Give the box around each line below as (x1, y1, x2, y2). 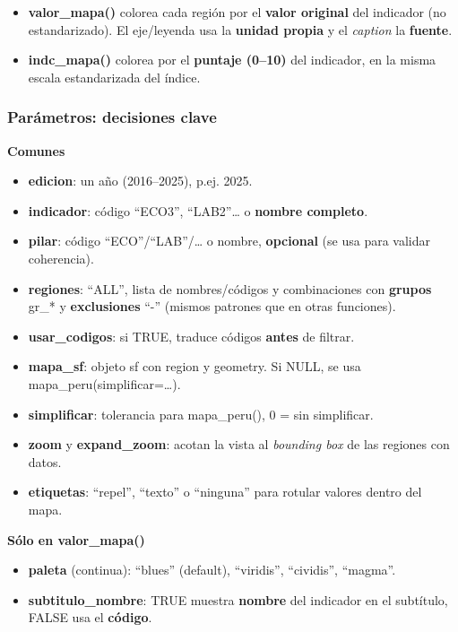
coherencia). (28, 248, 94, 267)
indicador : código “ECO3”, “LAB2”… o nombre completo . (28, 201, 368, 220)
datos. (28, 452, 62, 471)
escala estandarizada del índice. (28, 67, 201, 86)
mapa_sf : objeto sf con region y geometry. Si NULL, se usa (28, 357, 361, 376)
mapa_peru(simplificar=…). (28, 374, 181, 393)
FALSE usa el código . (28, 608, 152, 627)
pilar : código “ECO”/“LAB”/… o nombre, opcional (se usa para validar (28, 231, 430, 250)
